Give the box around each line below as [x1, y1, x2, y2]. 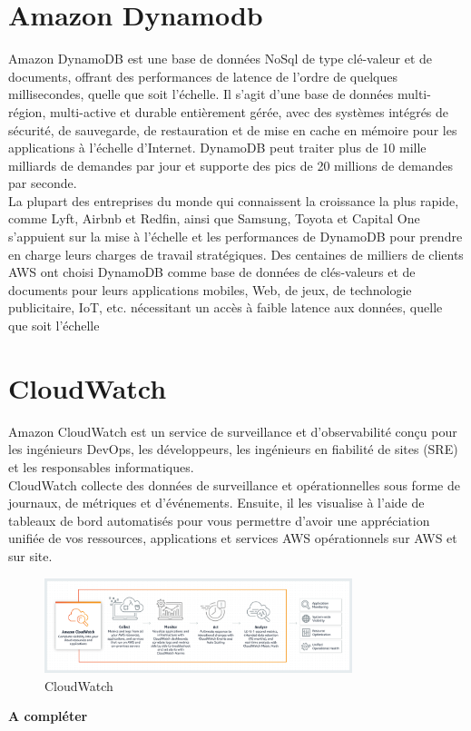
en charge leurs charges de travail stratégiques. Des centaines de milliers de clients [8, 244, 464, 263]
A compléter [8, 706, 88, 726]
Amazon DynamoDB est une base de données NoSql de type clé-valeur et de [8, 49, 433, 68]
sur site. [8, 546, 53, 565]
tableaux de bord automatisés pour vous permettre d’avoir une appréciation [8, 510, 430, 529]
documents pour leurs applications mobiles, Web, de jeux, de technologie [8, 280, 412, 299]
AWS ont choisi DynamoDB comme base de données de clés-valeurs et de [8, 262, 416, 282]
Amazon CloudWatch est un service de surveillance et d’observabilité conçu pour [8, 421, 457, 440]
